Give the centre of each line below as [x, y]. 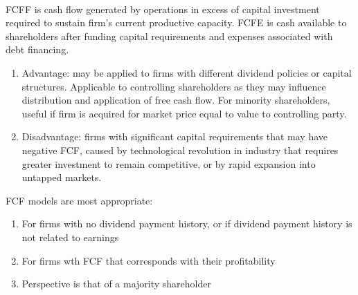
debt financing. [37, 49]
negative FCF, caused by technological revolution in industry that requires [180, 150]
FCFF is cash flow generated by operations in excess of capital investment [163, 9]
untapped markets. [62, 177]
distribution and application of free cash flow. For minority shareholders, [176, 100]
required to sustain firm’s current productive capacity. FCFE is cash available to [176, 22]
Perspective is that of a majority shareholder [116, 284]
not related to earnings [70, 237]
